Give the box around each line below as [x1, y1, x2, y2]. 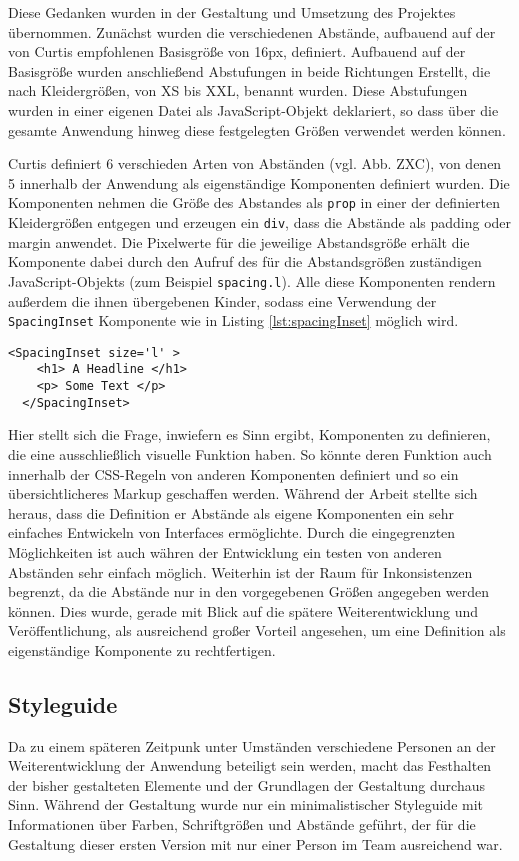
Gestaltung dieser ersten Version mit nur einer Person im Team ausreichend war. [8, 833, 503, 854]
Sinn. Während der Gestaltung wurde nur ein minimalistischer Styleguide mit [8, 794, 484, 815]
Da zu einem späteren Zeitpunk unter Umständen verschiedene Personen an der [8, 735, 496, 756]
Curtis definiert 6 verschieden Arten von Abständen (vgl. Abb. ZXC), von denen [8, 153, 502, 174]
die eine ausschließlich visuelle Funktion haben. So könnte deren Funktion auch [8, 443, 492, 464]
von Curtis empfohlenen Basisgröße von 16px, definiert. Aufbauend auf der [8, 41, 466, 62]
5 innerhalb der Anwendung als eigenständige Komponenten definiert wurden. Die [8, 172, 510, 193]
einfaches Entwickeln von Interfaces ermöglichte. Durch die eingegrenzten [8, 522, 456, 543]
